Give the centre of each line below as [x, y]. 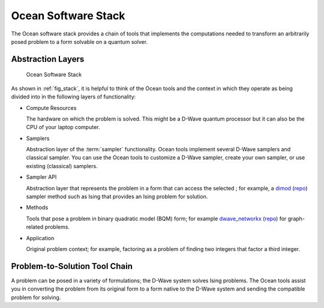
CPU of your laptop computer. [63, 127]
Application [40, 238]
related [35, 227]
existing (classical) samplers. [62, 166]
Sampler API [41, 177]
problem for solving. [36, 297]
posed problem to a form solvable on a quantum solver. [79, 41]
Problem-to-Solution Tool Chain [72, 266]
